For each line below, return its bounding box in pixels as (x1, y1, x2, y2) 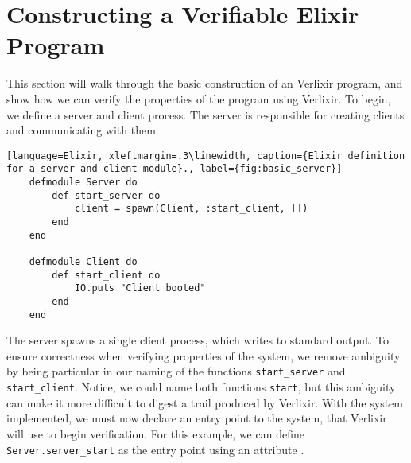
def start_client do (52, 269, 161, 281)
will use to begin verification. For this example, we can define (6, 425, 304, 442)
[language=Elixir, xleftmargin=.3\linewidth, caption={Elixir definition (6, 150, 405, 161)
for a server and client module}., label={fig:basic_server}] (6, 163, 343, 175)
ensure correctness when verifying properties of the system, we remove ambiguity (6, 347, 401, 364)
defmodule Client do (29, 255, 138, 267)
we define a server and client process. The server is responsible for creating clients (6, 106, 405, 123)
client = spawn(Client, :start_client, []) (74, 203, 308, 215)
